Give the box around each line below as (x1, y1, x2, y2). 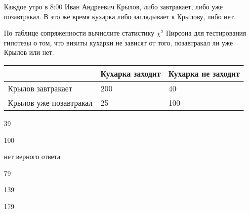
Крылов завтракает (8, 82, 72, 94)
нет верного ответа (4, 151, 60, 162)
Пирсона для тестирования (166, 28, 246, 38)
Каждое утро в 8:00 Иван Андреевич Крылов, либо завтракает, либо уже (4, 1, 223, 11)
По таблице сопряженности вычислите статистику (4, 28, 155, 38)
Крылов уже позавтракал (8, 96, 93, 108)
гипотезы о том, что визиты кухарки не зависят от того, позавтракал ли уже (4, 37, 233, 47)
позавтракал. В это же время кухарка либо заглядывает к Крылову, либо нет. (4, 11, 236, 21)
